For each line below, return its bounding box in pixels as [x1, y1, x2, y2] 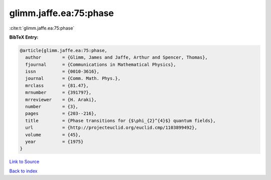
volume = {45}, [25, 132, 81, 137]
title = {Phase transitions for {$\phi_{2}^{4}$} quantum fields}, [25, 118, 216, 123]
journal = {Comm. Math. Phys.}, [25, 76, 120, 81]
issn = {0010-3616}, [25, 69, 100, 75]
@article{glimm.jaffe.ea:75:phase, [20, 48, 107, 53]
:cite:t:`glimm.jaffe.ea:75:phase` [9, 25, 75, 31]
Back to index [9, 168, 38, 174]
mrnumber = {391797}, [25, 90, 92, 95]
